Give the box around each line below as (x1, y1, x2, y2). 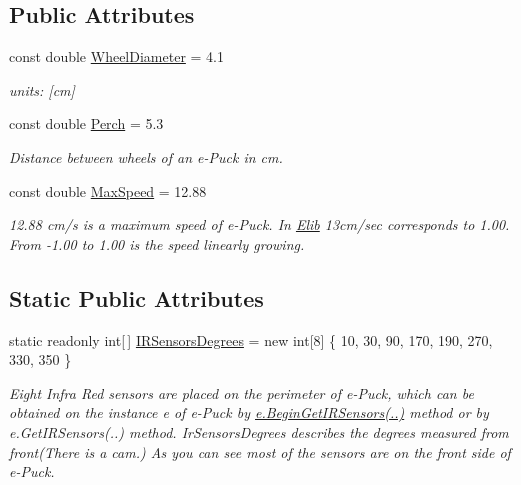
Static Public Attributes (9, 282, 264, 313)
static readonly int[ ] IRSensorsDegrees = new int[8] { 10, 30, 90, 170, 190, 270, (9, 329, 493, 350)
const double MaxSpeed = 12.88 (9, 180, 207, 201)
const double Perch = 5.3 (9, 113, 164, 134)
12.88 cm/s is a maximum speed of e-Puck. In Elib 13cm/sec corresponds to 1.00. (9, 214, 510, 235)
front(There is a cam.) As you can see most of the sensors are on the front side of (9, 441, 511, 462)
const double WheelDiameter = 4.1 (9, 46, 224, 67)
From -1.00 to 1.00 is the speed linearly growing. (9, 233, 305, 254)
